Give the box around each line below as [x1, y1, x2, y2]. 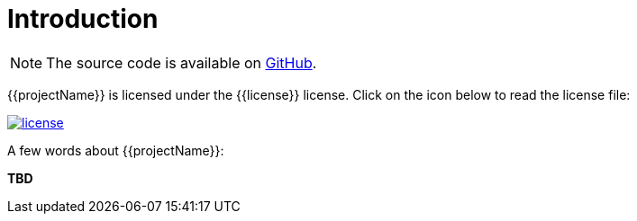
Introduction [7, 4, 159, 34]
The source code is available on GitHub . [46, 53, 317, 72]
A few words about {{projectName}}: [7, 142, 224, 158]
